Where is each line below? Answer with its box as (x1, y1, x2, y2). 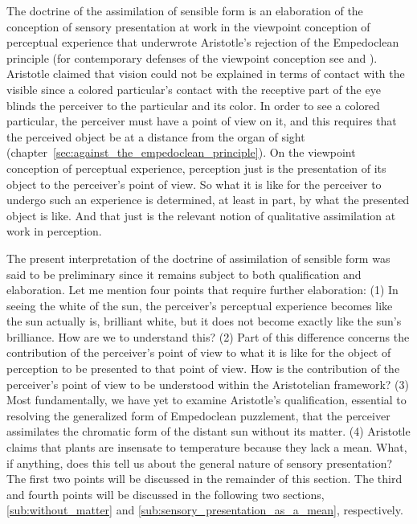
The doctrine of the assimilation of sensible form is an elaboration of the (6, 2, 363, 18)
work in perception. (6, 223, 102, 239)
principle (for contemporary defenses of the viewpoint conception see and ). (6, 49, 378, 66)
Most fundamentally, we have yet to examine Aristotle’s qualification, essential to (6, 391, 407, 408)
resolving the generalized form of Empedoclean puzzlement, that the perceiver (6, 407, 390, 424)
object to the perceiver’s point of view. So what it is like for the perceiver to (6, 175, 382, 192)
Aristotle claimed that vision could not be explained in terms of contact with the (6, 65, 405, 82)
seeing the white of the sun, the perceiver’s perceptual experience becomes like (6, 297, 393, 313)
